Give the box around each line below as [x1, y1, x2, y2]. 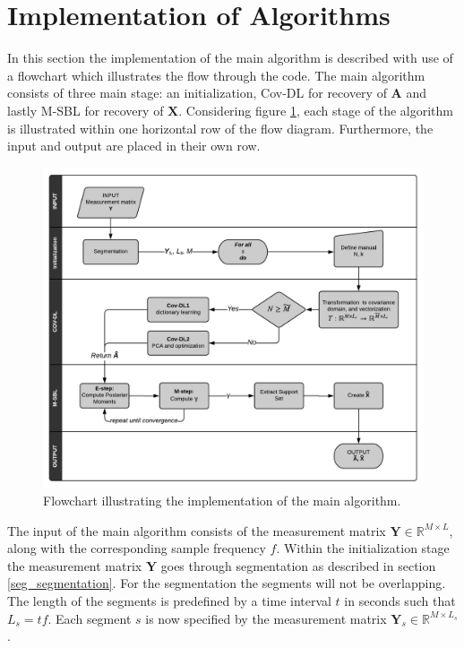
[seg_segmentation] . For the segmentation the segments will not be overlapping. [7, 574, 446, 592]
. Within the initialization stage [276, 539, 450, 557]
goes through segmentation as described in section [160, 556, 436, 575]
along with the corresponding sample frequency [7, 539, 266, 557]
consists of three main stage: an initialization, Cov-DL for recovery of [7, 83, 387, 102]
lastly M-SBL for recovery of [7, 100, 164, 119]
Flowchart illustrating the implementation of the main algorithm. [43, 491, 401, 510]
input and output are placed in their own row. [7, 136, 261, 155]
